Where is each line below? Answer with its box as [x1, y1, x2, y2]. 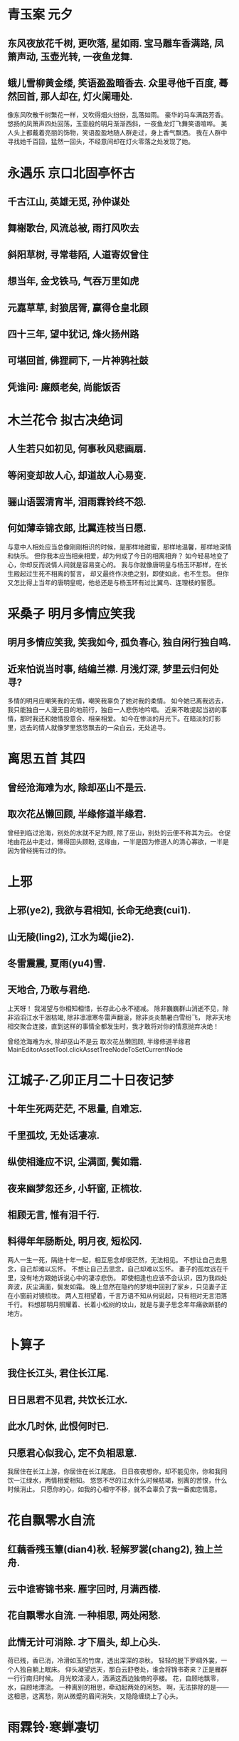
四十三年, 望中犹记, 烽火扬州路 [7, 328, 139, 340]
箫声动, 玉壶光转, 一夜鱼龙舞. [7, 51, 133, 63]
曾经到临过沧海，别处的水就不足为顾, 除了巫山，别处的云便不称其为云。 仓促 [7, 828, 231, 837]
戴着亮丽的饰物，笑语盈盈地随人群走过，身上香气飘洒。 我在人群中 [31, 128, 228, 137]
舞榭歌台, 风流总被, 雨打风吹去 [7, 222, 139, 234]
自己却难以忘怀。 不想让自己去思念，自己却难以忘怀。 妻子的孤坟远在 [19, 1264, 223, 1273]
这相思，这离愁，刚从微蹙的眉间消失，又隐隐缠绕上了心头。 [7, 1692, 182, 1700]
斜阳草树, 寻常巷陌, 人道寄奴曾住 [7, 248, 149, 260]
